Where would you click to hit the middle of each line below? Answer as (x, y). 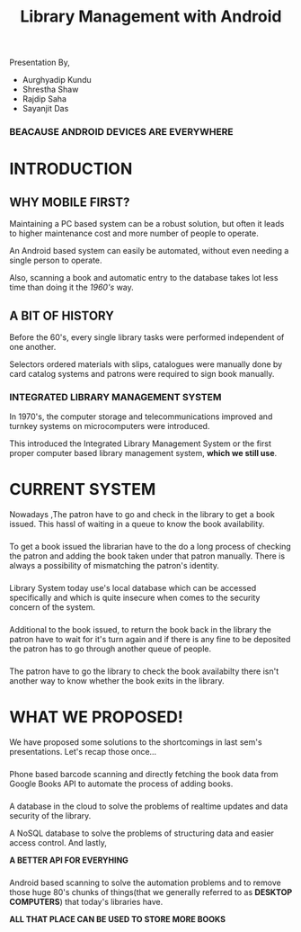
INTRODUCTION (71, 169)
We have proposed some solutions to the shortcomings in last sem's (136, 742)
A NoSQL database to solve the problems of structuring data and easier (142, 833)
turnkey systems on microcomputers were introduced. (110, 426)
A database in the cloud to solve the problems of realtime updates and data (149, 806)
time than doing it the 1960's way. (72, 287)
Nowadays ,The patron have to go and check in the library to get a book (142, 515)
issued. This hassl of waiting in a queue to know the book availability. (137, 524)
